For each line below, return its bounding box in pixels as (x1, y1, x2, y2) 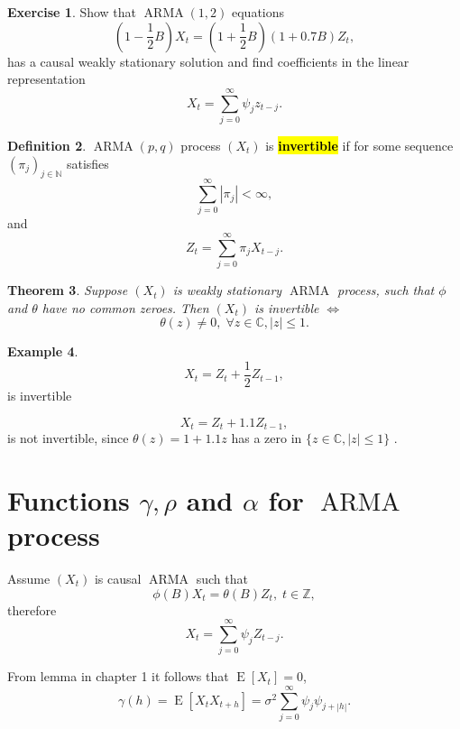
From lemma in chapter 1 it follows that (7, 667, 229, 686)
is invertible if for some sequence (265, 135, 454, 154)
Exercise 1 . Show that (7, 3, 137, 21)
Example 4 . (7, 342, 78, 361)
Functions (7, 481, 130, 518)
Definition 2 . (7, 135, 87, 154)
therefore (7, 600, 57, 619)
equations (231, 3, 285, 21)
